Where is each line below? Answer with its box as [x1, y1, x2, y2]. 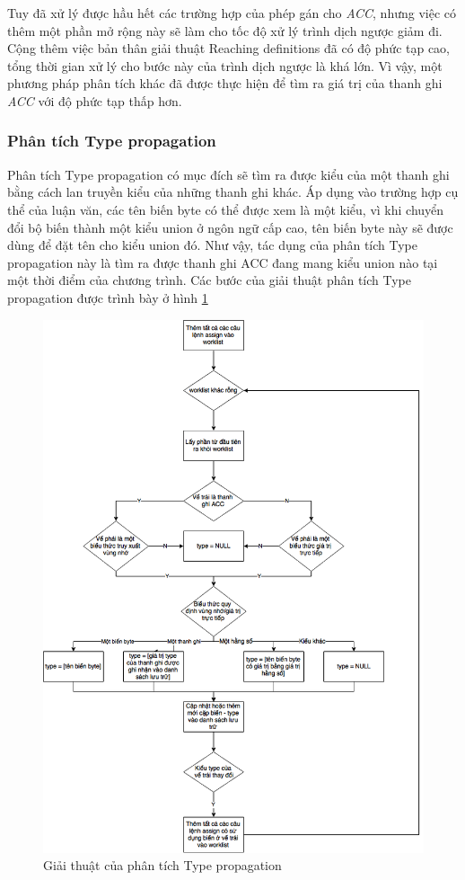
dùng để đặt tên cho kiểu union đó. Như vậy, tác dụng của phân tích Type [7, 236, 417, 254]
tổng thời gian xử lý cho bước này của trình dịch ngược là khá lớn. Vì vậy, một [7, 56, 443, 75]
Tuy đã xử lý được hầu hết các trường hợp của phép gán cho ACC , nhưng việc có [7, 4, 456, 22]
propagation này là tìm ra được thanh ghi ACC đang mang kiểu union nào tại [7, 253, 438, 271]
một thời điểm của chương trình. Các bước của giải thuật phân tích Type [7, 271, 412, 289]
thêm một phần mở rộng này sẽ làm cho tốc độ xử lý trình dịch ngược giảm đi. [7, 21, 443, 40]
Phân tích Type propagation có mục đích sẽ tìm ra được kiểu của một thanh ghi [7, 164, 450, 183]
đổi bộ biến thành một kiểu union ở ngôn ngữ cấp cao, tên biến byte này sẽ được [7, 218, 453, 236]
